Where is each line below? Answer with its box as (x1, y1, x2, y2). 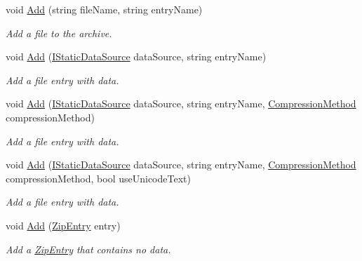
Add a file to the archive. (6, 25, 112, 40)
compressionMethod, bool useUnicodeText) (6, 170, 191, 185)
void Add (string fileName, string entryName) (6, 2, 203, 16)
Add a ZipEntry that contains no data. (6, 241, 171, 256)
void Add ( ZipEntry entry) (6, 217, 121, 232)
